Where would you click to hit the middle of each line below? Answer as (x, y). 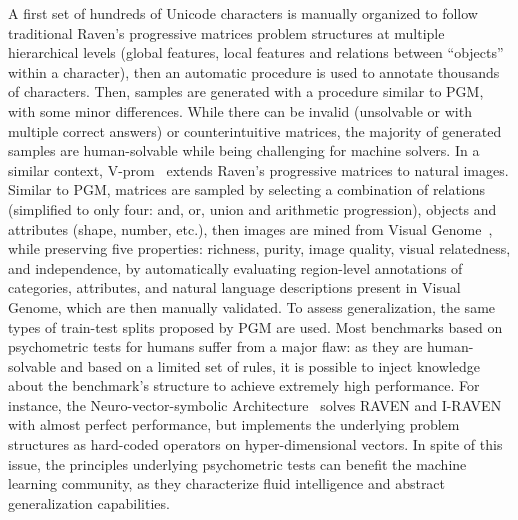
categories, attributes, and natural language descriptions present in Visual (234, 287)
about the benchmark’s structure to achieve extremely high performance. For (244, 385)
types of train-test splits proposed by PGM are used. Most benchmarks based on (255, 326)
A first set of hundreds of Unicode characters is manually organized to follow (243, 13)
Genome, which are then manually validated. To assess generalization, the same (252, 306)
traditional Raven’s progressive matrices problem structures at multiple (226, 32)
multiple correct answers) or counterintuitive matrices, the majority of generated (255, 130)
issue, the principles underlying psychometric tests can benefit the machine (237, 463)
